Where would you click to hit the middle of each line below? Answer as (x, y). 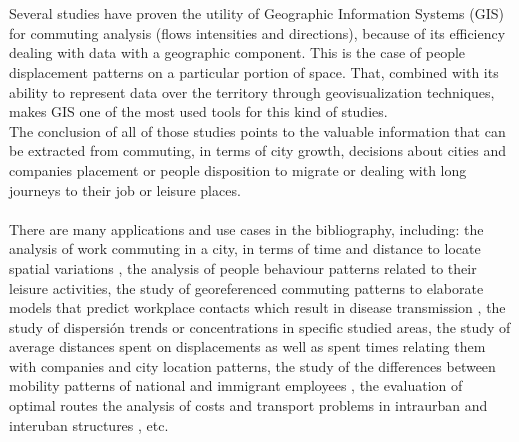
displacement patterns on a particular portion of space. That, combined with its (254, 71)
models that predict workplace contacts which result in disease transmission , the (257, 307)
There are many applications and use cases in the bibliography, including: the (246, 228)
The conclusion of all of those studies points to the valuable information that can (257, 130)
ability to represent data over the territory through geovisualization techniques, (252, 91)
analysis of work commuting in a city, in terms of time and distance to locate (245, 248)
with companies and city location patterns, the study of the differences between (252, 365)
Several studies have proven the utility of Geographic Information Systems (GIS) (256, 13)
